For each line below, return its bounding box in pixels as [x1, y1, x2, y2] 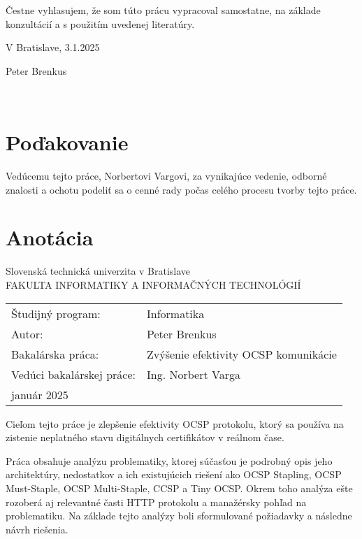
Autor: [11, 325, 43, 342]
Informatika [146, 305, 205, 322]
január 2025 [11, 386, 68, 403]
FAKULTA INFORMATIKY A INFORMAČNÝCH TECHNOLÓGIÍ [6, 278, 301, 292]
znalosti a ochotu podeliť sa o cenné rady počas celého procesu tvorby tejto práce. [6, 182, 357, 196]
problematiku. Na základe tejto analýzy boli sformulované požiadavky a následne [6, 508, 352, 523]
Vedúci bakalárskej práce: [11, 366, 136, 382]
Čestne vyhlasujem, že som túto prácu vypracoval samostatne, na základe [6, 3, 321, 17]
